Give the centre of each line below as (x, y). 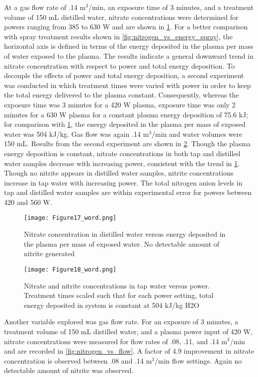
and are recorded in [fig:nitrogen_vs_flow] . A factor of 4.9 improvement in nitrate (129, 351)
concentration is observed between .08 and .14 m (78, 360)
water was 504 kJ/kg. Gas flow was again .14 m (77, 134)
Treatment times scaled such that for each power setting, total (119, 295)
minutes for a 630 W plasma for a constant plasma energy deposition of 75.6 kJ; (126, 114)
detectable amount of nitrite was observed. (69, 370)
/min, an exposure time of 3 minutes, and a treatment (171, 7)
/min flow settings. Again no (198, 360)
